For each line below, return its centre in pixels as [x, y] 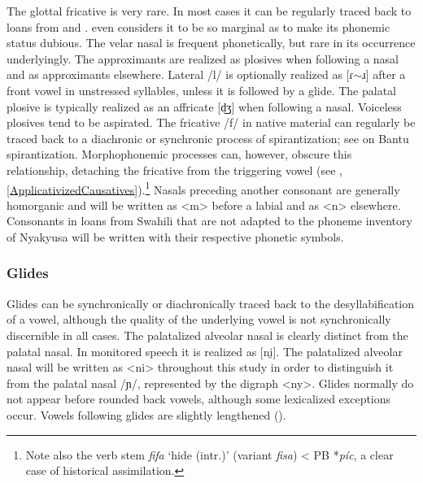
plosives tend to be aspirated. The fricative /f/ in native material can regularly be [211, 122]
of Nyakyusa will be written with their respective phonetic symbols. [175, 236]
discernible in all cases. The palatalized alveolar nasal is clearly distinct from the [207, 335]
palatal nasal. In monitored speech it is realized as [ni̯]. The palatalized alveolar [205, 351]
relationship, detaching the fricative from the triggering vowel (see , [174, 170]
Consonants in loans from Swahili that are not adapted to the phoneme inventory [209, 221]
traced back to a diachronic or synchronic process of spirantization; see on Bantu [208, 138]
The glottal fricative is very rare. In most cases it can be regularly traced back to [209, 11]
